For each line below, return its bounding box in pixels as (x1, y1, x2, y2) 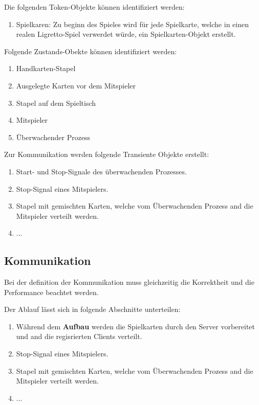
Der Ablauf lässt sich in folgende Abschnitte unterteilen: (4, 304, 181, 314)
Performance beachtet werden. (4, 286, 99, 297)
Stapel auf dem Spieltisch (16, 97, 96, 108)
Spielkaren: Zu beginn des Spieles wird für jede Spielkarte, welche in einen (16, 18, 249, 29)
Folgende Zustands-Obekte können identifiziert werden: (4, 46, 177, 56)
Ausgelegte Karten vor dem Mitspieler (16, 80, 136, 91)
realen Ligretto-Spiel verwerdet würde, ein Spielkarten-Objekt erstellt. (16, 29, 236, 39)
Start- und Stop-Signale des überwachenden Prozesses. (16, 166, 187, 176)
